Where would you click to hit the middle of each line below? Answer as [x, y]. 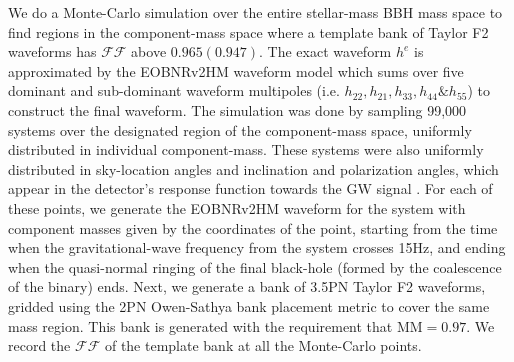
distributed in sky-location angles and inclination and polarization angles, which [253, 168]
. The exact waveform [325, 51]
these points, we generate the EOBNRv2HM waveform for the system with [237, 207]
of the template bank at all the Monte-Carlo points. [263, 345]
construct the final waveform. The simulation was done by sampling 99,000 [237, 109]
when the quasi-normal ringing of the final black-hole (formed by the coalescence [255, 266]
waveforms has [52, 51]
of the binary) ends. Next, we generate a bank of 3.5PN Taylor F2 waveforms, [247, 286]
